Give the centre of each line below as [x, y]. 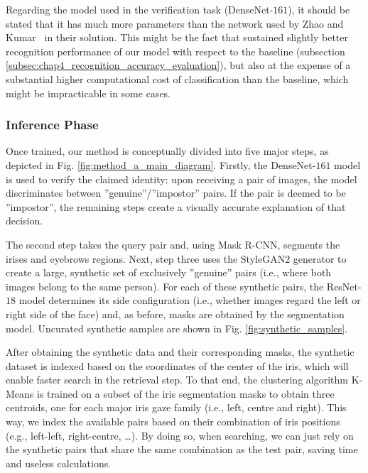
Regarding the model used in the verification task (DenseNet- [140, 9]
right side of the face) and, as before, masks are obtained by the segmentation [175, 314]
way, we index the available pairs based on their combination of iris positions [173, 422]
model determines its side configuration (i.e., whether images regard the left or [190, 300]
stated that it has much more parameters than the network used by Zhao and [175, 23]
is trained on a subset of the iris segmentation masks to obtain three [186, 393]
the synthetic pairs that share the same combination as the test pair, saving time [182, 449]
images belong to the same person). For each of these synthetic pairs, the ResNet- [184, 286]
